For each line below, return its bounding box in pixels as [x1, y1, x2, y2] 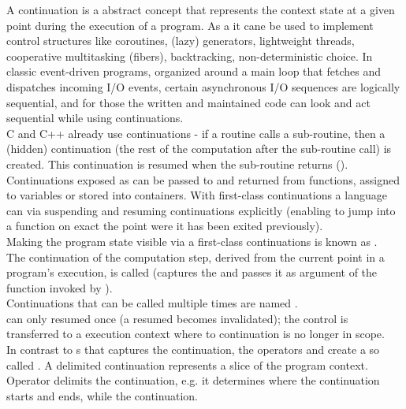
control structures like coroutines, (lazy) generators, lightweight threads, [6, 32, 355, 49]
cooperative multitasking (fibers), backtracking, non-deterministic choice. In [6, 47, 373, 64]
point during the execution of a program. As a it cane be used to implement [6, 17, 374, 33]
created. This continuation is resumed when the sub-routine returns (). [6, 155, 348, 172]
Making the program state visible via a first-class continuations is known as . [6, 232, 378, 249]
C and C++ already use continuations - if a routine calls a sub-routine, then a [6, 125, 386, 141]
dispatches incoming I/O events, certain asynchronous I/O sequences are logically [6, 78, 400, 95]
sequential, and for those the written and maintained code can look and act [6, 94, 371, 110]
